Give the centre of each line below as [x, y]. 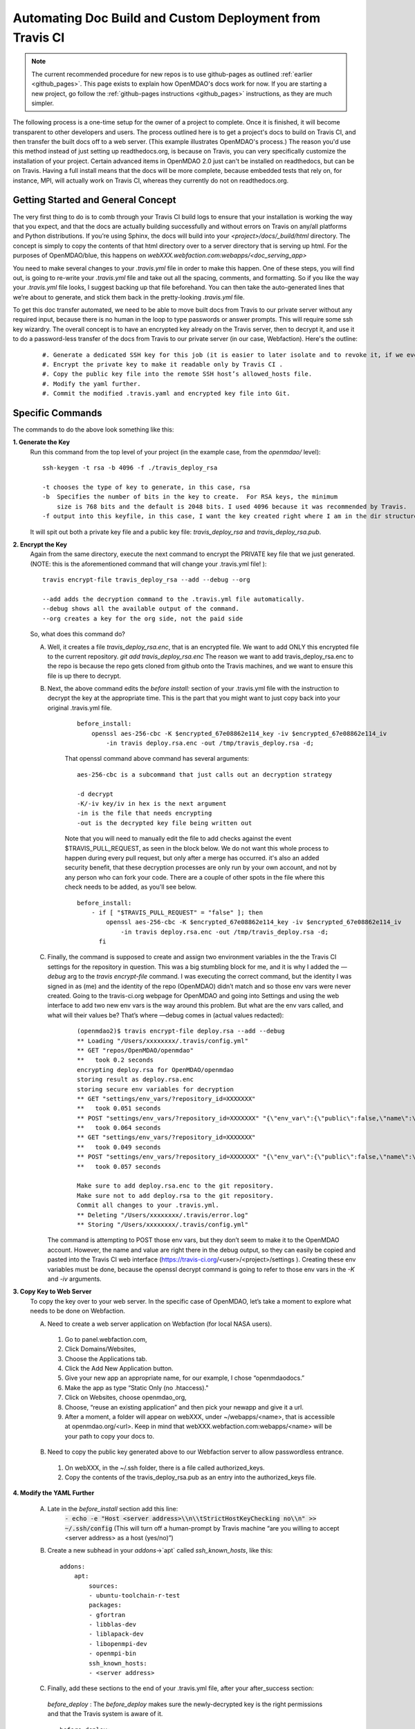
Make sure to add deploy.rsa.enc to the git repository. [176, 1186]
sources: [103, 1586]
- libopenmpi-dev [118, 1644]
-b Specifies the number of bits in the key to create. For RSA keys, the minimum [190, 497]
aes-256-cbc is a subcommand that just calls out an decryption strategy [205, 774]
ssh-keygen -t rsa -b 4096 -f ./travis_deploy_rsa [130, 468]
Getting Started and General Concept [94, 200]
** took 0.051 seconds [119, 1109]
